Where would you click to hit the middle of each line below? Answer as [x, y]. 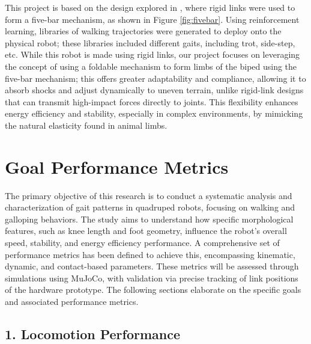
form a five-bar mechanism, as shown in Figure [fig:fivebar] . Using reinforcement [152, 19]
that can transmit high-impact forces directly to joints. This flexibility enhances [152, 101]
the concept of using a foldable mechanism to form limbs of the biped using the [151, 66]
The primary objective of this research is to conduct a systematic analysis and [149, 195]
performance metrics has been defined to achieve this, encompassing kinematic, [150, 254]
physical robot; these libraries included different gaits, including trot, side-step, [150, 42]
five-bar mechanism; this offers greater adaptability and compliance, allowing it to [155, 78]
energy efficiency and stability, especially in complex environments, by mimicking [154, 113]
